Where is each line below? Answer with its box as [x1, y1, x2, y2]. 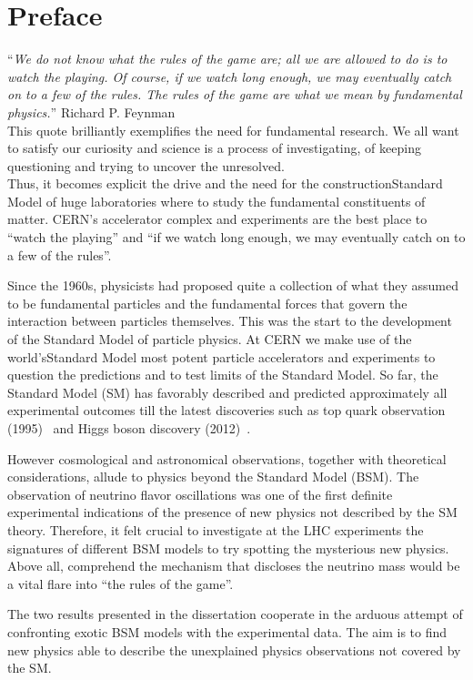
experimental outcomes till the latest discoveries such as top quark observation [7, 401, 446, 420]
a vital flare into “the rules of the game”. [7, 573, 234, 593]
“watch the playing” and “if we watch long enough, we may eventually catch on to [7, 228, 466, 247]
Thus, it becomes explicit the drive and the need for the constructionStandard [7, 174, 443, 193]
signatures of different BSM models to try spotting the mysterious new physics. [7, 538, 449, 557]
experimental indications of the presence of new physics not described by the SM [7, 502, 458, 522]
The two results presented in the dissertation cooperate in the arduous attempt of [7, 604, 463, 624]
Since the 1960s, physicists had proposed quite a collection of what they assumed [7, 276, 459, 295]
